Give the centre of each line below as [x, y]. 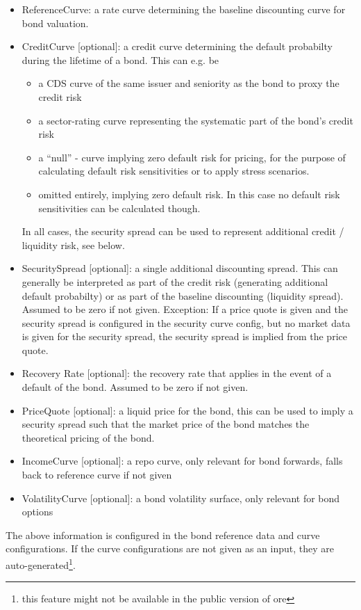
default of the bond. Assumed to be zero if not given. [135, 387]
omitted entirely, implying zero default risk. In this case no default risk [189, 194]
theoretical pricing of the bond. [88, 437]
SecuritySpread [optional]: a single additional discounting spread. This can [180, 268]
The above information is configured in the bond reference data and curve [163, 535]
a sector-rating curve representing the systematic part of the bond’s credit [196, 120]
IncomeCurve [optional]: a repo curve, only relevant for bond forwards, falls [182, 461]
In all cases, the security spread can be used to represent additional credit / [183, 231]
